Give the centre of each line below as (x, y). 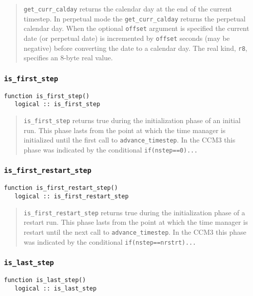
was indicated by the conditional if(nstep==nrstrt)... (110, 241)
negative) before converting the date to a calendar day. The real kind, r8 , (135, 48)
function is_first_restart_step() (61, 188)
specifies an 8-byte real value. (68, 58)
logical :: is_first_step (57, 104)
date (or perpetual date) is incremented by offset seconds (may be (127, 38)
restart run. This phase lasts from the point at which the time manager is (136, 222)
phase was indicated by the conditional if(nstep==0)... (111, 149)
